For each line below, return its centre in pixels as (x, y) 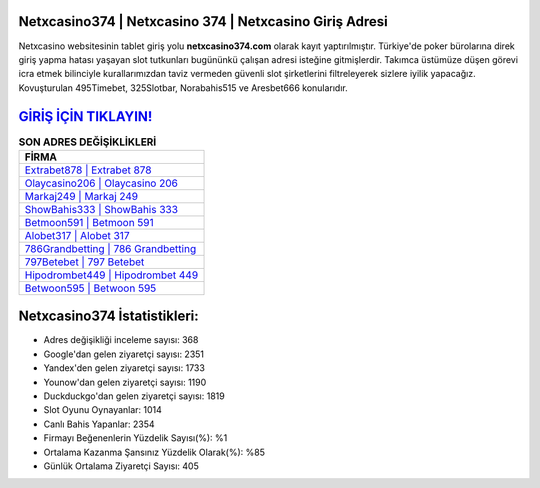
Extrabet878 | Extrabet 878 (88, 170)
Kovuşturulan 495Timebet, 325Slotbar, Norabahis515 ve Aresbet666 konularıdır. (183, 87)
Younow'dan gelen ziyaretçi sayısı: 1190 (125, 382)
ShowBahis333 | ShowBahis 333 (101, 209)
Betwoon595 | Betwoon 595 (90, 288)
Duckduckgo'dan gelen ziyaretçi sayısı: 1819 (134, 396)
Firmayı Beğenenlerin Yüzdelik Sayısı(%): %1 (135, 438)
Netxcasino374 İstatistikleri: (108, 316)
